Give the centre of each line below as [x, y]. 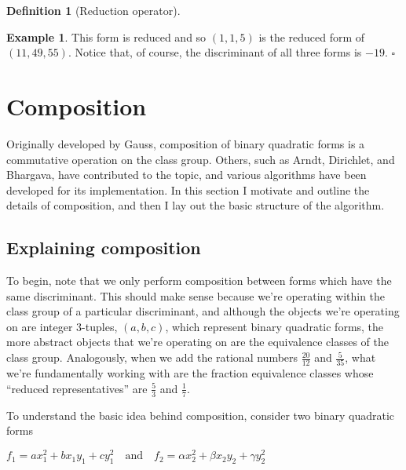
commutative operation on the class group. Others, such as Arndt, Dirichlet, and [201, 159]
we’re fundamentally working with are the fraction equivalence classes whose [190, 373]
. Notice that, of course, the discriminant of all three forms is [215, 52]
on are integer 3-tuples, [62, 326]
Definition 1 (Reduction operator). [93, 10]
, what [360, 357]
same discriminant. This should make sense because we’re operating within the [196, 295]
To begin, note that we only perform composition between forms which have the [199, 281]
